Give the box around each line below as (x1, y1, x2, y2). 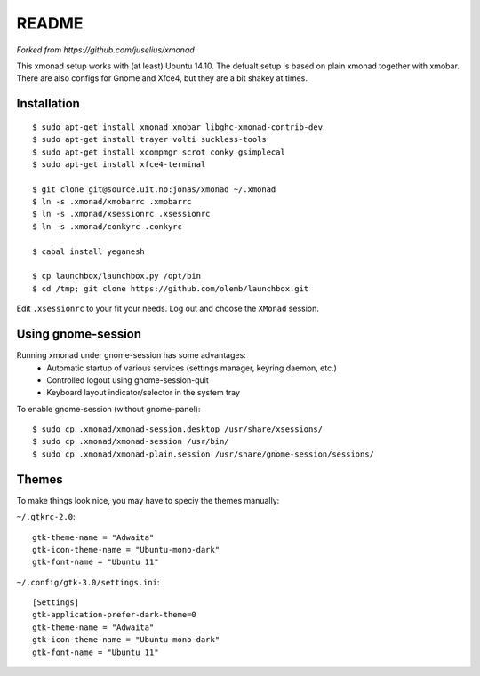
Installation (16, 96, 80, 111)
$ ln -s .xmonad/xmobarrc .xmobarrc (32, 196, 192, 207)
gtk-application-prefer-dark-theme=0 (32, 609, 197, 620)
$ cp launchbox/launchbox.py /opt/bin (32, 271, 202, 282)
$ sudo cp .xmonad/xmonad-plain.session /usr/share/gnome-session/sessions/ (32, 449, 375, 459)
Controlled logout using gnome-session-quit (46, 374, 209, 386)
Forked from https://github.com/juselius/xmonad (16, 44, 195, 55)
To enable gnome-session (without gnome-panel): (16, 403, 201, 414)
